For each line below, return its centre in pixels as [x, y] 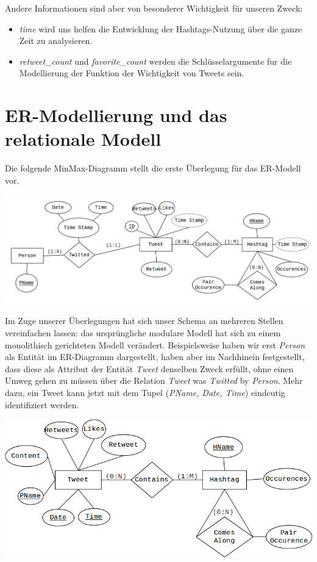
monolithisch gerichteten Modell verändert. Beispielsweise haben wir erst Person [155, 344]
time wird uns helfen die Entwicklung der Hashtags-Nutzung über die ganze [161, 28]
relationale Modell [83, 139]
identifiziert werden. [42, 404]
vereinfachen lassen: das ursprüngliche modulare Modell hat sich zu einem [143, 333]
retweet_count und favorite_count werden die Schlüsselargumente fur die [155, 61]
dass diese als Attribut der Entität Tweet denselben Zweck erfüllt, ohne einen [149, 368]
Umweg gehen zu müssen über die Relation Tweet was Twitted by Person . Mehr [154, 380]
